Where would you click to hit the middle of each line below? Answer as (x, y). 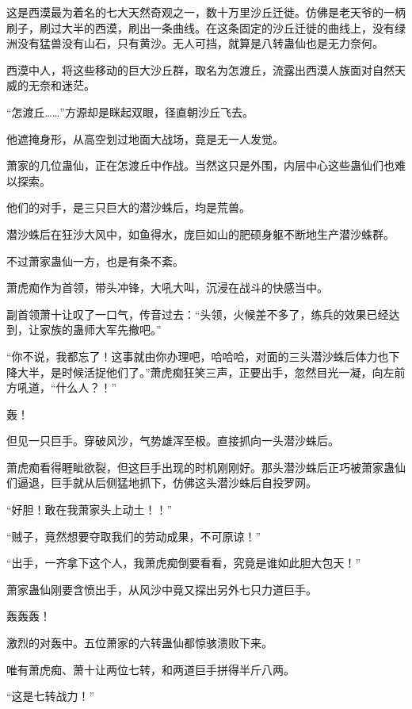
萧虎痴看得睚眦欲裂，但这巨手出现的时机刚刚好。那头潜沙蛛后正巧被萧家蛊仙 (206, 467)
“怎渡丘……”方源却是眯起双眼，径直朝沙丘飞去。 (130, 111)
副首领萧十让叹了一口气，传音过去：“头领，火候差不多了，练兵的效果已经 (198, 314)
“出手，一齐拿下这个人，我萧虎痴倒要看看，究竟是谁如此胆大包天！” (184, 563)
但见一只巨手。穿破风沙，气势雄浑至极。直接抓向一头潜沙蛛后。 (173, 441)
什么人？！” (86, 387)
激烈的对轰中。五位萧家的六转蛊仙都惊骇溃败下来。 (139, 643)
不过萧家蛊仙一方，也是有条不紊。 (95, 261)
